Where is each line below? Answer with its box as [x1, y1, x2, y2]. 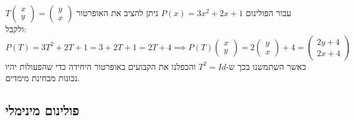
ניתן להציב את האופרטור [76, 7, 158, 19]
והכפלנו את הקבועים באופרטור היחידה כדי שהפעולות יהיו [5, 60, 196, 72]
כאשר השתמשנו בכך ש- [225, 60, 306, 72]
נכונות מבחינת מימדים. [5, 72, 80, 84]
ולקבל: [5, 23, 26, 35]
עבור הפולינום [246, 7, 291, 19]
